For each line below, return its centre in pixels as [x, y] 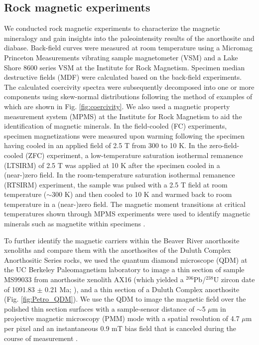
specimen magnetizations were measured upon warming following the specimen [124, 135]
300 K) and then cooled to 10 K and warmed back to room [142, 194]
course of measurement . [41, 338]
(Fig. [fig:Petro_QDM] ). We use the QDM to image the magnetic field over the [125, 299]
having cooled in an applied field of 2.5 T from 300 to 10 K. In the [106, 145]
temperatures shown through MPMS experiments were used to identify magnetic [127, 214]
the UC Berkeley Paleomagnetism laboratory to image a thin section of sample [124, 269]
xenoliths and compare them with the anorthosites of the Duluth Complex [118, 250]
